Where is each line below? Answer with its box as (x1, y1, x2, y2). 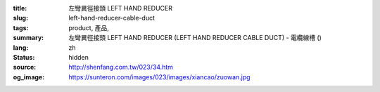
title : (13, 4, 27, 12)
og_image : (13, 72, 45, 81)
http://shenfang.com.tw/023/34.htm (68, 63, 174, 72)
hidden (68, 53, 89, 61)
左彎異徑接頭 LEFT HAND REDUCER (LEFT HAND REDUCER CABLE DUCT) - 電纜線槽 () (68, 34, 322, 42)
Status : (13, 53, 35, 61)
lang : (13, 43, 29, 52)
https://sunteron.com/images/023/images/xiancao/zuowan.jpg (68, 72, 251, 81)
